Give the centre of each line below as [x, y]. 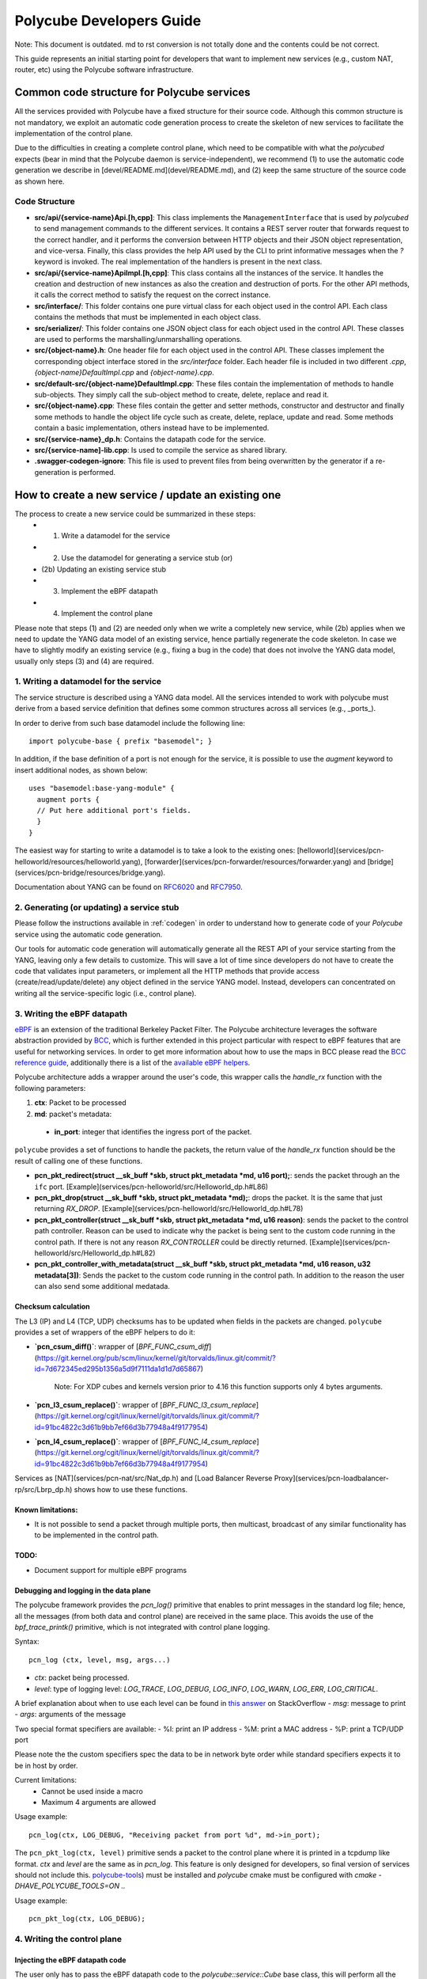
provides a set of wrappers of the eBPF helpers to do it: [105, 1332]
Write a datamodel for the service [115, 536]
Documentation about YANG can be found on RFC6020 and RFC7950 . [128, 887]
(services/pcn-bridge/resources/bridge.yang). [90, 872]
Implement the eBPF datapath [110, 591]
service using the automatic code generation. [89, 934]
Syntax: [27, 1642]
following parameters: [50, 1088]
